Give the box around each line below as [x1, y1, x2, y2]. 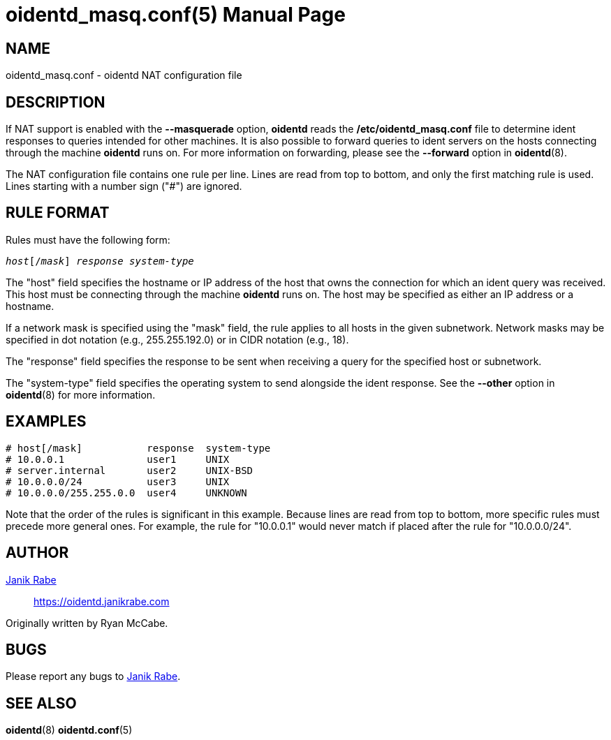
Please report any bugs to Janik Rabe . [6, 670, 181, 683]
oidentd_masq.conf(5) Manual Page [6, 3, 346, 27]
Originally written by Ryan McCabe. [6, 616, 168, 629]
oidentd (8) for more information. [6, 388, 156, 401]
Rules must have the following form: [6, 233, 170, 246]
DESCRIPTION [6, 93, 105, 111]
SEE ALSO [6, 694, 77, 712]
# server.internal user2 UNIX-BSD [6, 464, 253, 476]
